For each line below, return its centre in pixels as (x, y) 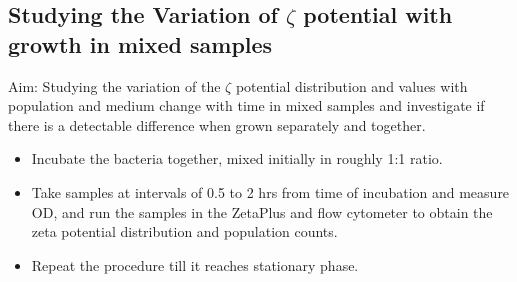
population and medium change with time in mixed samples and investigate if (246, 105)
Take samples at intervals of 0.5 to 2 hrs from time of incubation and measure (270, 191)
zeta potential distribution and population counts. (184, 231)
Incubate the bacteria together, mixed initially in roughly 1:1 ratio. (237, 158)
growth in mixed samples (140, 43)
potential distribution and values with (351, 85)
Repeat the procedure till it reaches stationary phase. (195, 264)
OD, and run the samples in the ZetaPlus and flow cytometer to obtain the (262, 211)
